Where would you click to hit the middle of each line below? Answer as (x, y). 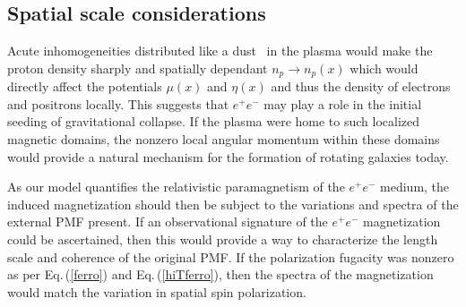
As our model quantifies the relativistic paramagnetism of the (176, 187)
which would (384, 68)
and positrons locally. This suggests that (118, 103)
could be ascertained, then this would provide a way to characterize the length (223, 239)
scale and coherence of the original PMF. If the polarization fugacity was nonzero (231, 256)
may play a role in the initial (343, 103)
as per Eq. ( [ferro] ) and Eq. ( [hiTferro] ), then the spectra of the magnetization (220, 274)
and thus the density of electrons (361, 86)
